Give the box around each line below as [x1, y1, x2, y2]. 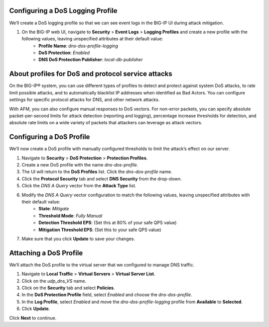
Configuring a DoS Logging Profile [9, 6, 118, 15]
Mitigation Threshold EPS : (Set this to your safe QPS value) [38, 227, 161, 233]
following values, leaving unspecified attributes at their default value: [21, 36, 163, 42]
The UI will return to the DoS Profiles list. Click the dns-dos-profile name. [21, 169, 172, 175]
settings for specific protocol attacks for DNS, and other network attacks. [9, 97, 160, 103]
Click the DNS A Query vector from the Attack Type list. [21, 183, 136, 189]
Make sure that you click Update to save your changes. [21, 236, 135, 242]
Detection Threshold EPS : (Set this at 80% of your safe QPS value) [38, 220, 177, 226]
